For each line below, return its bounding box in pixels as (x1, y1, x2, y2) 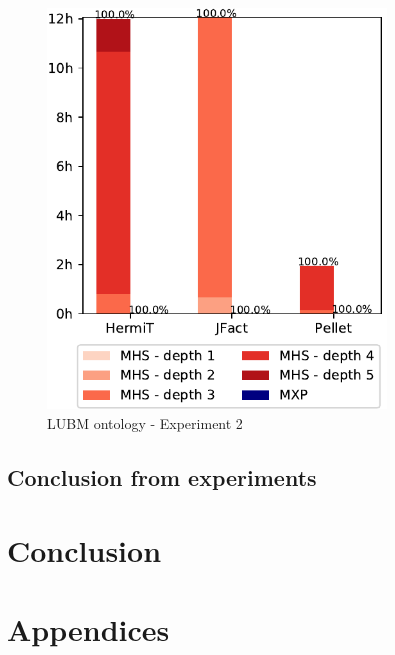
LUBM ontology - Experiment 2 (47, 412, 243, 433)
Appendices (7, 608, 170, 649)
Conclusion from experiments (7, 461, 317, 492)
